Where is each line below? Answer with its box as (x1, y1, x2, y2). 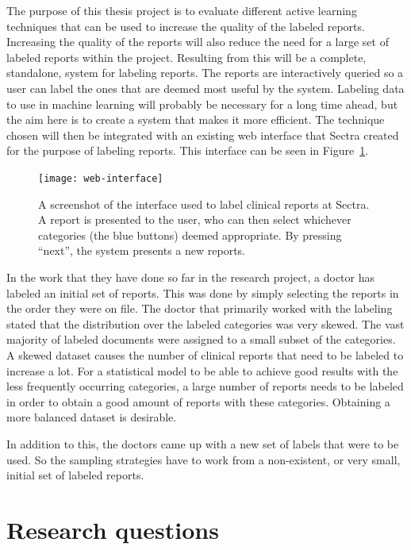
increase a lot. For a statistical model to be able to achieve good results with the (6, 362, 398, 379)
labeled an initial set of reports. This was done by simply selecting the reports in (6, 284, 399, 301)
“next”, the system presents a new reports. (38, 242, 246, 259)
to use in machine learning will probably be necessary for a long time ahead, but (6, 95, 398, 112)
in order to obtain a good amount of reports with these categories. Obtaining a (6, 393, 390, 410)
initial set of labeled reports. (6, 467, 144, 483)
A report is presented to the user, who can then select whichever (38, 211, 351, 228)
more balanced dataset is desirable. (6, 409, 177, 425)
